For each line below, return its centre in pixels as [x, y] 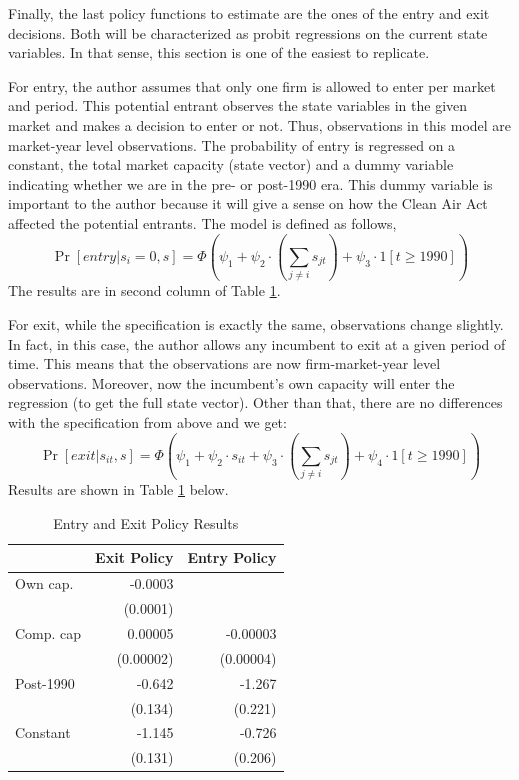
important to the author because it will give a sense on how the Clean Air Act [248, 203]
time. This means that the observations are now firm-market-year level [224, 363]
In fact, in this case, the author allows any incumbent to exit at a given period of [257, 343]
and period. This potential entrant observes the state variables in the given [238, 105]
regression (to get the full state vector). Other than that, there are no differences [255, 402]
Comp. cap [48, 632]
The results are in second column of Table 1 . [144, 290]
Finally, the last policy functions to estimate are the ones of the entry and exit [249, 13]
